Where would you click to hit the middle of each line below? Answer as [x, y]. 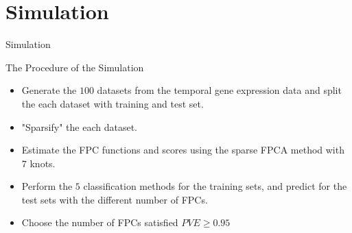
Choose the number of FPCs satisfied [100, 222]
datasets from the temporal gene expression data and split [219, 90]
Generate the [49, 90]
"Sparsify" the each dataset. [79, 126]
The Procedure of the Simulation [75, 67]
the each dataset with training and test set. [113, 103]
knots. [43, 163]
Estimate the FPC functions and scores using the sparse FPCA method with [183, 150]
